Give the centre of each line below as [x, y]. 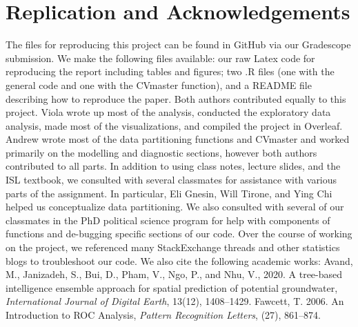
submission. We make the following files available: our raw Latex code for [160, 58]
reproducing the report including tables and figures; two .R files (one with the [170, 71]
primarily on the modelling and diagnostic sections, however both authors [161, 152]
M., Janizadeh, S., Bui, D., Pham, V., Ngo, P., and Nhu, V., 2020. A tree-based [174, 274]
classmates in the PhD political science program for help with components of [168, 220]
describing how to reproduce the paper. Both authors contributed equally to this [176, 98]
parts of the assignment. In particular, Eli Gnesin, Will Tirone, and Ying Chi [169, 193]
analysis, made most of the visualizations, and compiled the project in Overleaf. [174, 125]
